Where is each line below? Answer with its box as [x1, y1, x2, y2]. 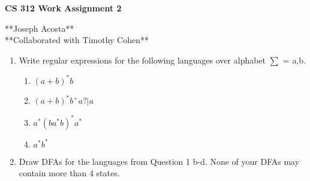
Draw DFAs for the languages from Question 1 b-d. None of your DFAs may [19, 155, 300, 167]
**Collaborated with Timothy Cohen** [5, 34, 149, 46]
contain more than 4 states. [19, 167, 120, 179]
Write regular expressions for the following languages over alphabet [19, 53, 266, 66]
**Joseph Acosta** [5, 22, 74, 34]
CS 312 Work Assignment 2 [5, 2, 122, 14]
